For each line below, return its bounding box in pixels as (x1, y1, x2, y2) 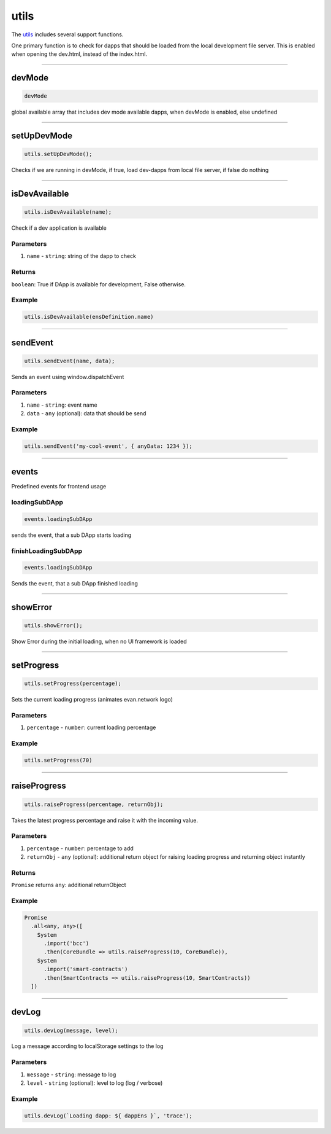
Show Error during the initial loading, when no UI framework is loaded (11, 638, 187, 645)
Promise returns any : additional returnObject (11, 882, 126, 889)
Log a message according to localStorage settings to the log (11, 1042, 164, 1050)
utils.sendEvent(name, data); (24, 357, 115, 364)
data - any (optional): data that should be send (26, 410, 146, 417)
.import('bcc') (44, 940, 89, 947)
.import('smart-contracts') (44, 966, 128, 973)
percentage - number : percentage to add (26, 845, 134, 852)
